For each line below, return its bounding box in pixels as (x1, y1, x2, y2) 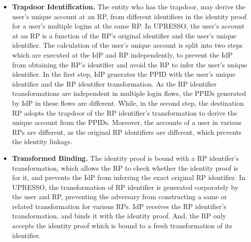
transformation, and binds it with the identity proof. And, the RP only (12, 211, 226, 221)
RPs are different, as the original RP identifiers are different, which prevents (12, 126, 242, 137)
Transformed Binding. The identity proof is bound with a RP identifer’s (12, 152, 239, 163)
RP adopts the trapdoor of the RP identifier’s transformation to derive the (12, 107, 238, 118)
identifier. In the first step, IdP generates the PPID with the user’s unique (12, 69, 236, 79)
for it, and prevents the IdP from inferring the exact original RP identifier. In (12, 172, 246, 182)
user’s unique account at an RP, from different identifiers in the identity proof (12, 11, 247, 21)
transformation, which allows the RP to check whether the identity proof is (12, 162, 238, 173)
